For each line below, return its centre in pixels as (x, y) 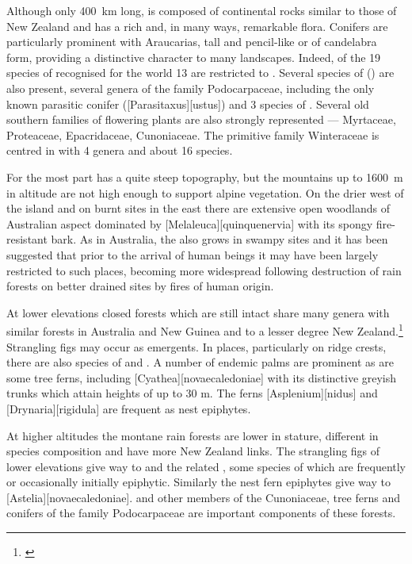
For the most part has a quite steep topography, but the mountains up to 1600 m (205, 176)
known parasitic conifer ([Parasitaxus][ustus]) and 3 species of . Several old (188, 104)
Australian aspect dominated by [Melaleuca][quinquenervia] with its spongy (190, 223)
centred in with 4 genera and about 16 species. (120, 150)
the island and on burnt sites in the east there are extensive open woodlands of (198, 208)
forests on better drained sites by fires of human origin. (140, 286)
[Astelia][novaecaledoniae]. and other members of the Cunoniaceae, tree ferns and (203, 497)
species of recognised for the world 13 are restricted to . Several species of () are (200, 73)
